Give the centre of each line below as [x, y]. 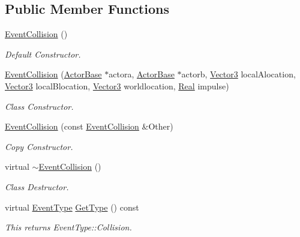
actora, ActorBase [142, 74]
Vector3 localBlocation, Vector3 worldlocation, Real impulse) [117, 85]
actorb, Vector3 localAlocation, [238, 74]
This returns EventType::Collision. [68, 227]
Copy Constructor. [39, 146]
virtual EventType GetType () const [72, 207]
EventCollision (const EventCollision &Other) [89, 126]
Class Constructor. [39, 106]
